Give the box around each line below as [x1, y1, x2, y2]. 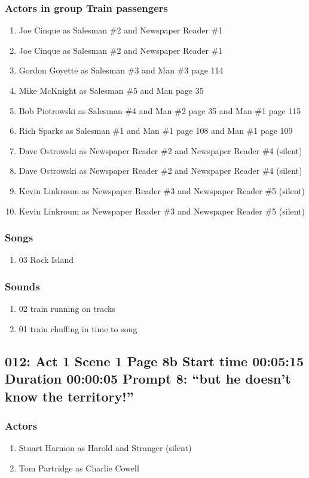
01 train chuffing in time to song [19, 322, 137, 335]
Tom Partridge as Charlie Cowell [19, 461, 139, 474]
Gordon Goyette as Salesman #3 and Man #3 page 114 [19, 64, 224, 76]
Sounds [5, 278, 40, 293]
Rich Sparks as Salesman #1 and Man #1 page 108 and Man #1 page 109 [19, 124, 293, 137]
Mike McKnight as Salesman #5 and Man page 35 [19, 84, 204, 96]
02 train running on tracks [19, 302, 116, 315]
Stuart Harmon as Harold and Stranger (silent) [19, 442, 192, 454]
